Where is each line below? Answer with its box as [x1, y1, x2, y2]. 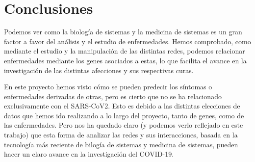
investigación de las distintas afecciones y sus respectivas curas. [4, 65, 194, 75]
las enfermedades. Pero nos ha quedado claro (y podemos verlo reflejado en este [4, 120, 243, 130]
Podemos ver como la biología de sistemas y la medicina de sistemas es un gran [4, 27, 242, 37]
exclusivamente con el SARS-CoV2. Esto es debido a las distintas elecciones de [4, 101, 240, 111]
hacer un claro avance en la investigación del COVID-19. [4, 149, 174, 159]
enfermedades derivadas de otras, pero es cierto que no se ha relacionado [4, 91, 222, 101]
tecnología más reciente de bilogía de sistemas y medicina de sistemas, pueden [4, 139, 238, 149]
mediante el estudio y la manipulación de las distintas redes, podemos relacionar [4, 46, 245, 56]
